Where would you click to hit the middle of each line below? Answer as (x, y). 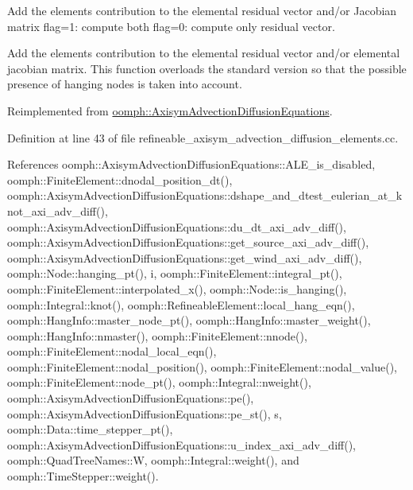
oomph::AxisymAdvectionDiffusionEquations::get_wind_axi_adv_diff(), (185, 257)
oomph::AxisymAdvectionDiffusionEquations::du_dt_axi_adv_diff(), (177, 226)
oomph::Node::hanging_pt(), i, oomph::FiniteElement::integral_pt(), (175, 273)
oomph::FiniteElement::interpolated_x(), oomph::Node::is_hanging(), (177, 288)
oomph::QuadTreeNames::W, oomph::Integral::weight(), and (153, 460)
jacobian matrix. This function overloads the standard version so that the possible (207, 68)
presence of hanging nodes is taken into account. (125, 84)
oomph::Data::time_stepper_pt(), (90, 429)
